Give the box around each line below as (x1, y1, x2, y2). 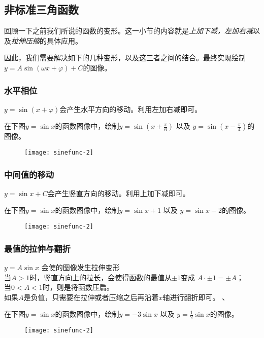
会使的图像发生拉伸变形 (41, 261, 120, 272)
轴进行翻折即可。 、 (162, 291, 229, 302)
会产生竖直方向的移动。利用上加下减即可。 (47, 187, 190, 198)
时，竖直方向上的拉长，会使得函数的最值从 (29, 272, 172, 282)
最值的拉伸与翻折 (4, 242, 71, 254)
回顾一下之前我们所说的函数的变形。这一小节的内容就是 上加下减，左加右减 (4, 25, 253, 36)
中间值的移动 (4, 168, 54, 180)
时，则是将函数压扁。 (42, 282, 114, 292)
